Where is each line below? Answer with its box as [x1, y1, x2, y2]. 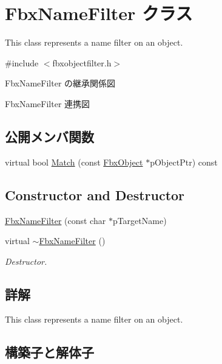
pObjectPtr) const [150, 155, 218, 168]
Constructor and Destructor [5, 185, 185, 204]
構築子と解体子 [5, 343, 94, 362]
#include [5, 56, 39, 69]
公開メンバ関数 [5, 127, 94, 145]
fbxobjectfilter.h [52, 56, 112, 69]
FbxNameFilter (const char [5, 214, 106, 226]
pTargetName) [112, 214, 167, 226]
